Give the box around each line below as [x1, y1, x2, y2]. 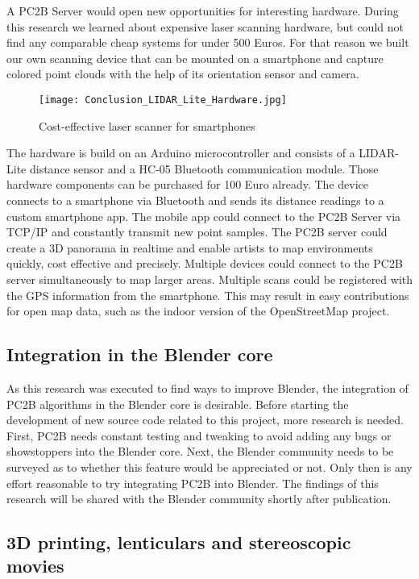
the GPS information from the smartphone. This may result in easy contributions [6, 286, 409, 303]
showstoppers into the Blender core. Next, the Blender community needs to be [6, 443, 394, 460]
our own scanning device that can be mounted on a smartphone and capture [6, 49, 384, 66]
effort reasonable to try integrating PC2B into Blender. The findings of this [6, 474, 379, 491]
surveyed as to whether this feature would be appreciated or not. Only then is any [6, 458, 413, 475]
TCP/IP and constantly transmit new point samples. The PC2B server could [6, 223, 388, 240]
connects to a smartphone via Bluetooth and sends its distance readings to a [6, 192, 384, 208]
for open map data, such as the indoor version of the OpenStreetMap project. [6, 302, 390, 319]
